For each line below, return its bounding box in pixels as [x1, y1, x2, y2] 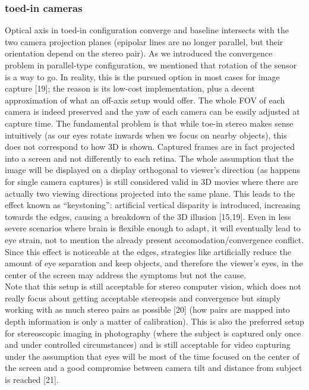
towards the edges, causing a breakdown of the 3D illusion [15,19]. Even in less [5, 210, 291, 222]
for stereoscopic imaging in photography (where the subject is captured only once [5, 326, 301, 339]
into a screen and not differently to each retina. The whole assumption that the [5, 152, 294, 164]
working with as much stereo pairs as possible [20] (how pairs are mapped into [5, 303, 290, 316]
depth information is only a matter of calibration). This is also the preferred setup [5, 315, 304, 328]
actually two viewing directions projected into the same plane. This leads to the [5, 187, 295, 199]
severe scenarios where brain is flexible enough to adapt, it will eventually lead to [5, 222, 301, 234]
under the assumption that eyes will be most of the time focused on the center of [5, 350, 299, 362]
